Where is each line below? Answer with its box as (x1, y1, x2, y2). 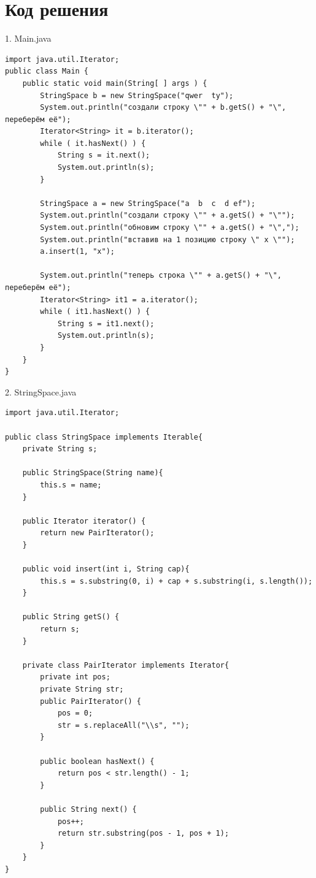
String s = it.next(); (57, 151, 150, 160)
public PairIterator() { (40, 697, 141, 706)
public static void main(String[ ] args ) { (22, 78, 207, 88)
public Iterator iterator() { (22, 516, 146, 525)
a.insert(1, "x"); (40, 247, 115, 256)
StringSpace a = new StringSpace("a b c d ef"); (40, 199, 256, 208)
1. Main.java (5, 32, 52, 45)
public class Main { (5, 67, 89, 76)
